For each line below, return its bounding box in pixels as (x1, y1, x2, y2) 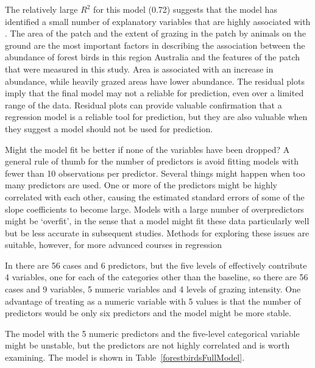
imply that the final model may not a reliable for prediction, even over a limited (5, 87, 304, 99)
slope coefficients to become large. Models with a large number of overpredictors (5, 202, 304, 215)
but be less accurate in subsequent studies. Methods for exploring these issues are (5, 226, 310, 239)
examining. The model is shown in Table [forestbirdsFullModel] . (5, 351, 245, 364)
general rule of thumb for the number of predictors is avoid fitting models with (5, 155, 299, 168)
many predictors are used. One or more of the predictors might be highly (5, 179, 277, 191)
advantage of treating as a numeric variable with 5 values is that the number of (5, 294, 301, 307)
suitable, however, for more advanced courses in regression (5, 238, 222, 251)
